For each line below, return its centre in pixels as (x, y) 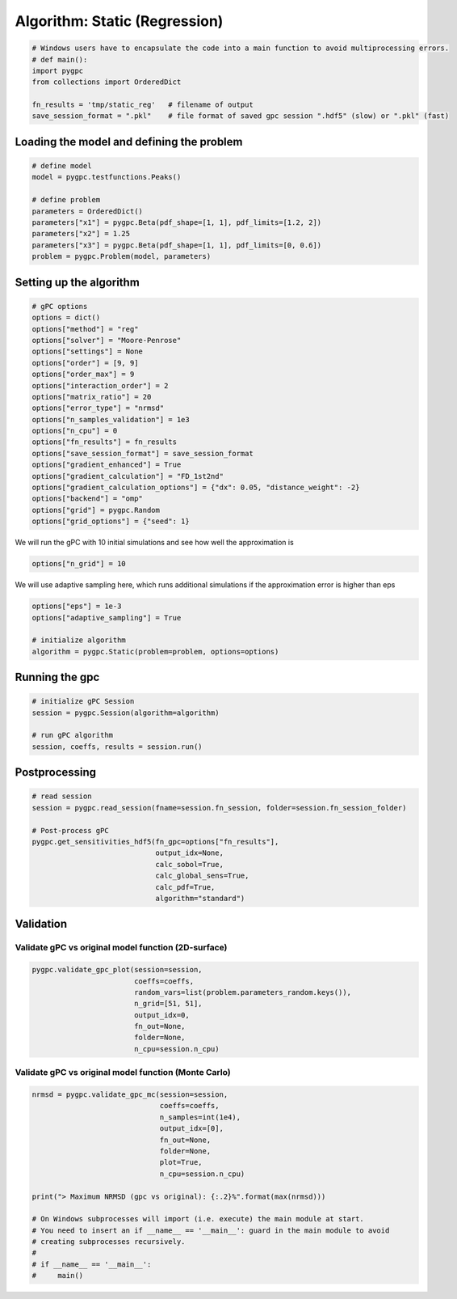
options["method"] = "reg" (85, 329)
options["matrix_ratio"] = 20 (92, 397)
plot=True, (181, 1162)
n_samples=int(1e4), (200, 1117)
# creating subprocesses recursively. (109, 1242)
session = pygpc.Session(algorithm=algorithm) (126, 713)
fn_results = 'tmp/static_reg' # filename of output (143, 105)
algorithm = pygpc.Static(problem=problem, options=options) (155, 652)
